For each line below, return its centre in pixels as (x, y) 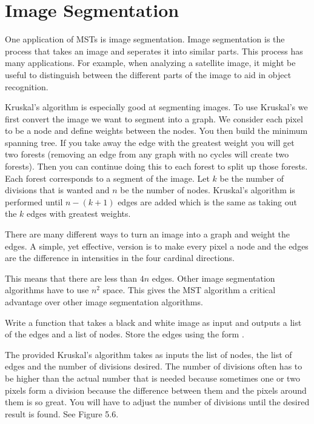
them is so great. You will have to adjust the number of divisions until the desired (157, 402)
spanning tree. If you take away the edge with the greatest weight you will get (150, 142)
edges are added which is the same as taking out (207, 201)
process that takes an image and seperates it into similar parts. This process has (154, 51)
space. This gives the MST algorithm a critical (189, 290)
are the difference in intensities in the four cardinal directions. (120, 258)
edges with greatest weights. (79, 214)
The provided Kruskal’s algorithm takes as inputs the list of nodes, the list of (149, 354)
